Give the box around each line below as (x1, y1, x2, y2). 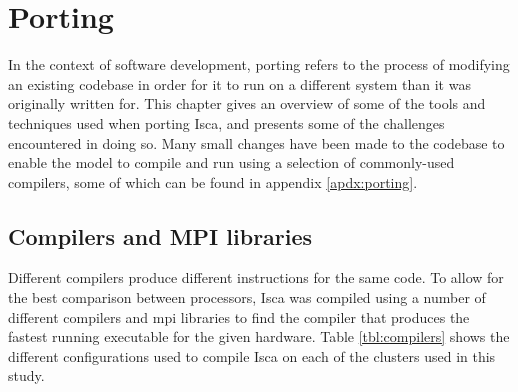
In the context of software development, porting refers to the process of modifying (8, 54, 510, 75)
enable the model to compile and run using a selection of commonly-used (8, 152, 455, 173)
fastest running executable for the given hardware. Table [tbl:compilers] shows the (8, 326, 510, 347)
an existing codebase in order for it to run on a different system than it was (8, 73, 471, 94)
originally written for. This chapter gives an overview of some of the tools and (8, 93, 486, 114)
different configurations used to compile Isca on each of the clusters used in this (8, 345, 496, 366)
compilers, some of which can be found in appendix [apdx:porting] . (8, 171, 418, 192)
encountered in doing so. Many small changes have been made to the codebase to (8, 132, 505, 153)
